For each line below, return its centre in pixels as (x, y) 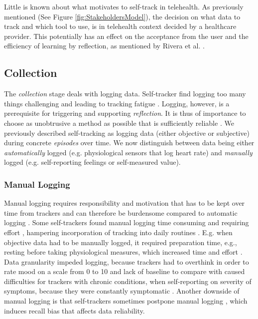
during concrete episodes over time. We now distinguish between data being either (129, 143)
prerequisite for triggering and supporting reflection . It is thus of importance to (125, 113)
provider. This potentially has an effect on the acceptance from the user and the (126, 36)
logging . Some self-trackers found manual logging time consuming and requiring (127, 222)
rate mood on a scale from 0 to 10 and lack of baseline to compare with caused (125, 271)
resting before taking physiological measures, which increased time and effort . (123, 252)
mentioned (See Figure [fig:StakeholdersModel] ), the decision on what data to (122, 16)
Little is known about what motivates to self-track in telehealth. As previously (124, 6)
